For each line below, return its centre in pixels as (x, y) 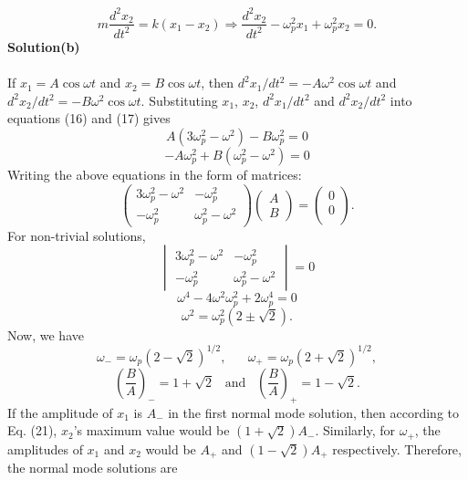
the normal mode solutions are (93, 468)
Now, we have (46, 334)
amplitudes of (45, 449)
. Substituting (179, 100)
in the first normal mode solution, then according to (313, 412)
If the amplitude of (60, 412)
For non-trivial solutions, (77, 235)
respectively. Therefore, (397, 449)
